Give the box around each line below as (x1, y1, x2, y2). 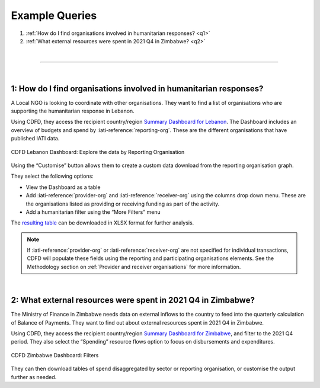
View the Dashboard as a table (25, 184, 101, 191)
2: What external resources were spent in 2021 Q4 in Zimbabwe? (11, 295, 255, 305)
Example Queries (11, 9, 97, 22)
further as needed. (11, 373, 57, 380)
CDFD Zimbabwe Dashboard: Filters (11, 351, 99, 358)
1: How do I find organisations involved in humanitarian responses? (11, 84, 264, 94)
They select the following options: (11, 172, 94, 180)
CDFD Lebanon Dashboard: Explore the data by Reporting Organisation (11, 148, 185, 155)
